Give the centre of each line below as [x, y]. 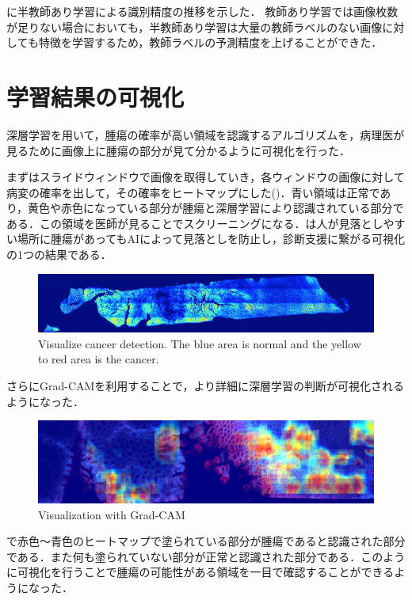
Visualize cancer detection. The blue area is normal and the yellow [200, 343]
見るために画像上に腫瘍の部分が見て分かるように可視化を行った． [178, 150]
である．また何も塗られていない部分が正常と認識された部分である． [184, 556]
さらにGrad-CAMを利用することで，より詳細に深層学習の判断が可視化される [206, 385]
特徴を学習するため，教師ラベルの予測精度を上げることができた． [210, 42]
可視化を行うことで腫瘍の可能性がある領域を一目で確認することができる [206, 572]
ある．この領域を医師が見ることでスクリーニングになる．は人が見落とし [195, 223]
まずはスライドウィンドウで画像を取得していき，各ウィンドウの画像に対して [206, 177]
